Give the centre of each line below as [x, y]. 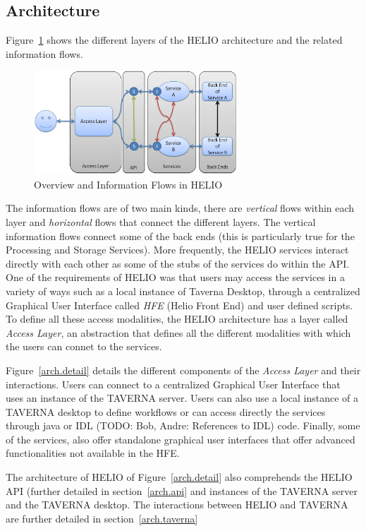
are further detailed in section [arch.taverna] [102, 518]
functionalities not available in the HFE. [93, 453]
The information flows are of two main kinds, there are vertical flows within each [180, 208]
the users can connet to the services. [84, 346]
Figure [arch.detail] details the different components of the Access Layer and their [183, 370]
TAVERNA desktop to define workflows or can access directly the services [166, 411]
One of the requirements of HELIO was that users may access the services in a [175, 277]
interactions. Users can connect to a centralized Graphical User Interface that [173, 384]
